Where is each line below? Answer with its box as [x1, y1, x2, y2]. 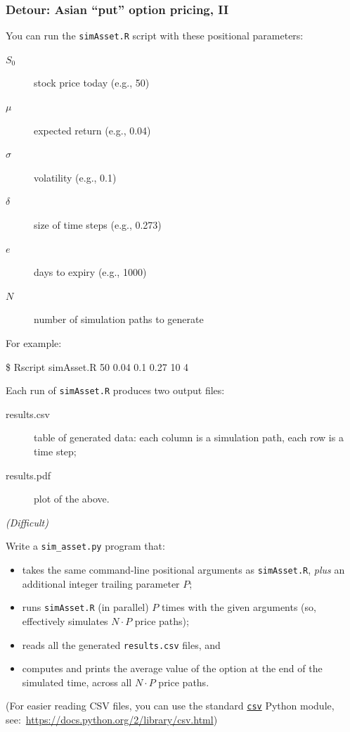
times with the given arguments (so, [162, 600, 316, 614]
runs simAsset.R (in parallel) [22, 600, 149, 614]
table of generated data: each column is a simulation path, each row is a [34, 430, 344, 445]
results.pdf [6, 467, 51, 482]
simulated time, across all [22, 674, 132, 689]
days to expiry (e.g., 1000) [34, 265, 147, 279]
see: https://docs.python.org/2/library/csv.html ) [6, 712, 218, 727]
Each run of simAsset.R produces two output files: [6, 383, 225, 398]
